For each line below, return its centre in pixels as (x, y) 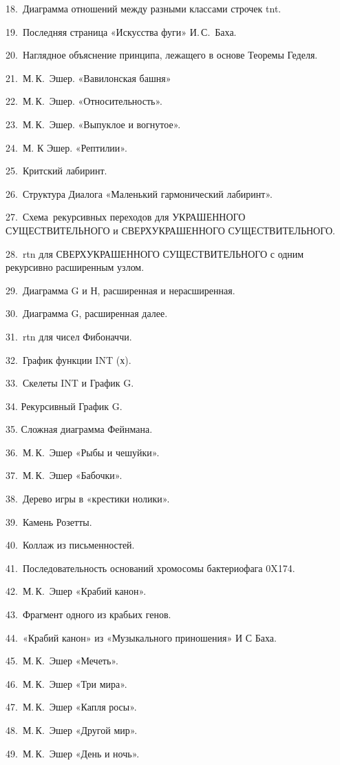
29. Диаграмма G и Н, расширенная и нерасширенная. (120, 290)
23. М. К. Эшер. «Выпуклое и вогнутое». (93, 124)
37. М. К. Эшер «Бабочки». (64, 475)
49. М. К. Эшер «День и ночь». (73, 753)
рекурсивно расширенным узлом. (75, 267)
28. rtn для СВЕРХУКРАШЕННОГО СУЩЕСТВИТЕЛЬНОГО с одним (155, 253)
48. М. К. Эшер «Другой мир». (72, 730)
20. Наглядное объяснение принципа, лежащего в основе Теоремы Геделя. (162, 55)
